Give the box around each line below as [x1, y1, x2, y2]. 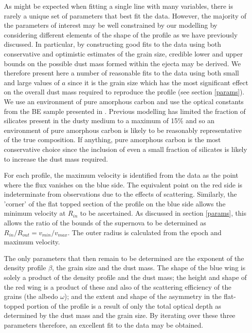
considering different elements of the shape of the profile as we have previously [4, 29, 238, 39]
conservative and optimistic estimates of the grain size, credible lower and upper [4, 48, 243, 58]
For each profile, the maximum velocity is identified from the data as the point [4, 170, 238, 180]
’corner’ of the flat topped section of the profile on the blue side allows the [4, 198, 226, 208]
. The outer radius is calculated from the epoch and [68, 227, 222, 237]
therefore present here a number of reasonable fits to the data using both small [4, 68, 239, 78]
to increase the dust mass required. [4, 153, 108, 164]
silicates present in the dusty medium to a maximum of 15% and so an [4, 115, 215, 126]
